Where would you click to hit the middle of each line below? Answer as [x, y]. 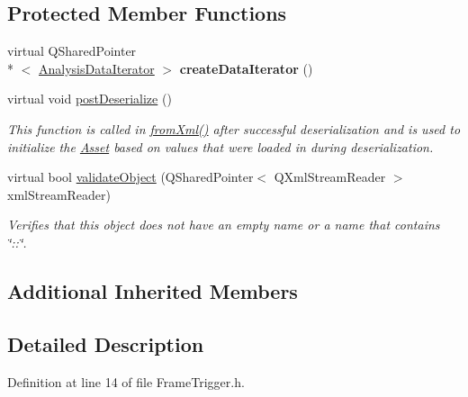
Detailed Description [106, 343]
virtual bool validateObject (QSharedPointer [130, 177]
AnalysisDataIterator [97, 68]
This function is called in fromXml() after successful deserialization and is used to [234, 128]
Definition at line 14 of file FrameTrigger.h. [126, 381]
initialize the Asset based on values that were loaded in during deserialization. [220, 146]
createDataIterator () [246, 68]
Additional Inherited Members [153, 290]
